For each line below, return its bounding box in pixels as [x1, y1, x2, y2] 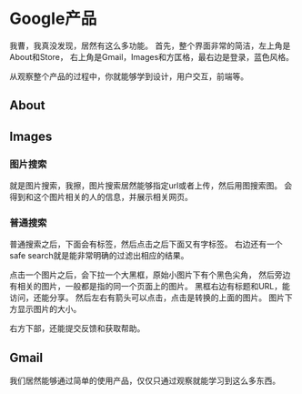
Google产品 [9, 8, 97, 29]
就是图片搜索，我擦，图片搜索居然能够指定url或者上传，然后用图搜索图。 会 [9, 180, 293, 191]
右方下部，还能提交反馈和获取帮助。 [9, 323, 146, 334]
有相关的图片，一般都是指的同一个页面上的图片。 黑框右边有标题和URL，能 [9, 281, 291, 292]
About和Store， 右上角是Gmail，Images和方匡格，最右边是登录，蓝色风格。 [9, 51, 294, 62]
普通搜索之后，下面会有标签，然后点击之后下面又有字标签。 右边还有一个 [9, 238, 283, 250]
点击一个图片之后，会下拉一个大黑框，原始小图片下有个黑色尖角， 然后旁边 [9, 269, 291, 280]
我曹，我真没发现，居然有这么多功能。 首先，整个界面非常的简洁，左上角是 [9, 40, 291, 51]
